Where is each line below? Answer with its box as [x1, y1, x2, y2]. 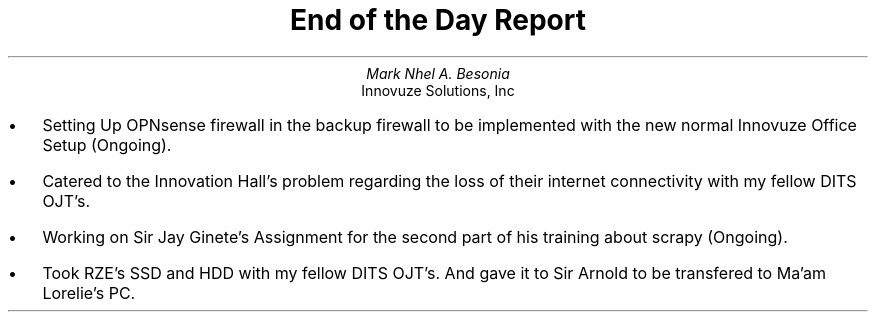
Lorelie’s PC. [42, 282, 136, 303]
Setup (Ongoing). [42, 134, 172, 155]
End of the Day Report [290, 3, 586, 37]
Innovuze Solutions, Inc [361, 81, 515, 99]
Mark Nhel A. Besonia [366, 64, 510, 82]
